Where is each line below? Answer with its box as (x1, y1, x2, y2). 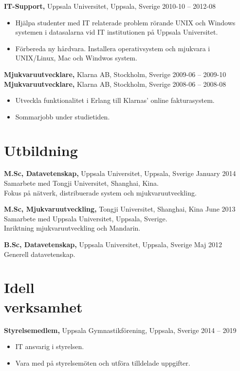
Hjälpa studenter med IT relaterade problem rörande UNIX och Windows (15, 17, 236, 27)
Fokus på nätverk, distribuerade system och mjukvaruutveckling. (4, 187, 197, 197)
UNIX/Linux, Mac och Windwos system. (15, 53, 137, 63)
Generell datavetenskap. (4, 249, 75, 259)
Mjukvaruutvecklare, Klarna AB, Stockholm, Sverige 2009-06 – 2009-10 (4, 69, 226, 79)
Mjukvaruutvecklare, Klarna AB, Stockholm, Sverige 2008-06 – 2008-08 (4, 78, 226, 89)
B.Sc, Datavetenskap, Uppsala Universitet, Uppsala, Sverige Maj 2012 (4, 239, 222, 250)
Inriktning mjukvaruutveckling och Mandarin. (4, 223, 141, 233)
